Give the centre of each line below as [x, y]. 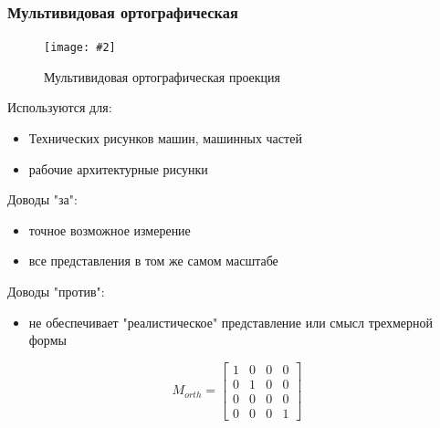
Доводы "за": [42, 199]
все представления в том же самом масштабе [153, 261]
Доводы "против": [56, 292]
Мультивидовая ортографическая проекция [162, 76]
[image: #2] [80, 48]
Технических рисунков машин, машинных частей [165, 138]
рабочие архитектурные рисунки [118, 168]
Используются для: [60, 107]
